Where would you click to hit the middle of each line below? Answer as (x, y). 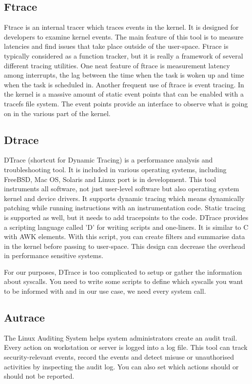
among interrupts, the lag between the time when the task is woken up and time (124, 75)
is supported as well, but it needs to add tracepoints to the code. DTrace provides (126, 217)
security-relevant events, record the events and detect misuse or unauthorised (119, 357)
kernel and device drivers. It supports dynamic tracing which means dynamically (125, 198)
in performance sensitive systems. (54, 255)
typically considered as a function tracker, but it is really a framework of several (124, 55)
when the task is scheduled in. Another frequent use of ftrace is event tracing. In (124, 84)
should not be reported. (39, 376)
